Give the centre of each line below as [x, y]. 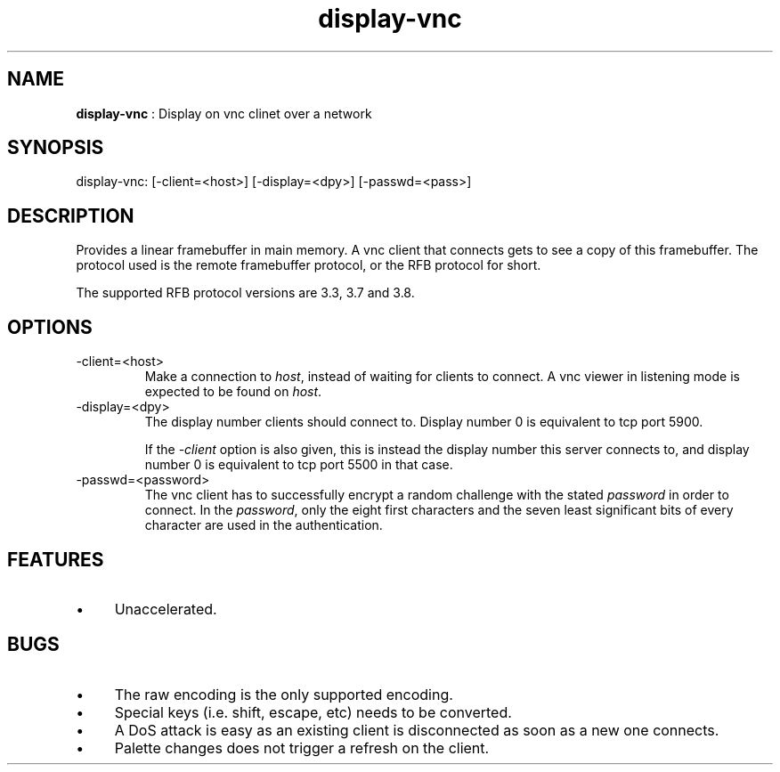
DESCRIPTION [71, 215]
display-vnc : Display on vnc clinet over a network [224, 113]
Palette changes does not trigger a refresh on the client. [302, 748]
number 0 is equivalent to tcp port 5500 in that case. [299, 465]
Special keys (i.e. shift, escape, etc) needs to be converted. [313, 712]
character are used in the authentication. [264, 525]
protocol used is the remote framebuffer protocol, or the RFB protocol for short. [309, 265]
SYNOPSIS [56, 148]
